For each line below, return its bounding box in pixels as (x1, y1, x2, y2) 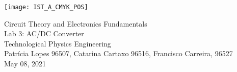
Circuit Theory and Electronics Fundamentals (4, 18, 147, 29)
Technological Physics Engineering (4, 38, 111, 49)
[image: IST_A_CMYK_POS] (4, 4, 88, 11)
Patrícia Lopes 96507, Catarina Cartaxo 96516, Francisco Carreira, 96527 (4, 48, 233, 59)
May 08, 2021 (4, 58, 46, 69)
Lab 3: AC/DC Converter (4, 28, 84, 39)
